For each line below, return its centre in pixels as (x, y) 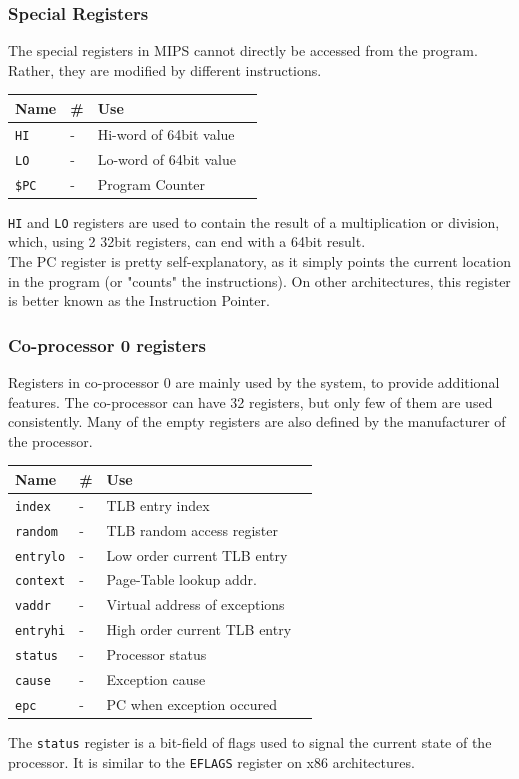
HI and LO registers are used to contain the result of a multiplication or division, (254, 221)
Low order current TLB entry (197, 554)
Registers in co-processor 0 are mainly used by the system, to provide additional (254, 381)
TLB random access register (192, 529)
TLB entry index (158, 504)
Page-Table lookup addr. (181, 579)
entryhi (40, 631)
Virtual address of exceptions (195, 604)
